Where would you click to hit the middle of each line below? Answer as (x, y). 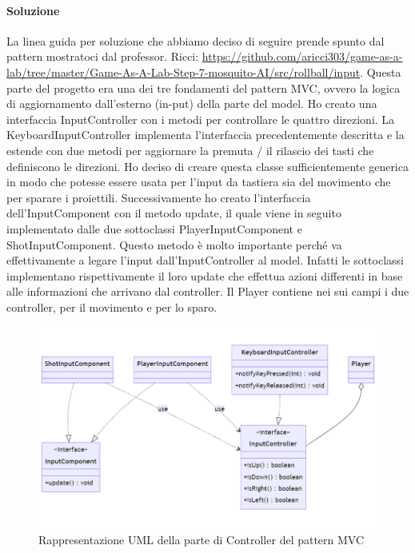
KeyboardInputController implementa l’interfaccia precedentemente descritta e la (206, 135)
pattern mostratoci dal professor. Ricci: (103, 56)
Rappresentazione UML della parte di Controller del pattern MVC (202, 540)
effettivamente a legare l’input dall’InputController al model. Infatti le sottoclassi (205, 260)
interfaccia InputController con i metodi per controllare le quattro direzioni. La (201, 119)
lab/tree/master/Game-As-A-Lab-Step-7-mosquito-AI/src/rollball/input (184, 72)
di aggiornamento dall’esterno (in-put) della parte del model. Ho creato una (192, 103)
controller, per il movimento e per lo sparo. (112, 306)
